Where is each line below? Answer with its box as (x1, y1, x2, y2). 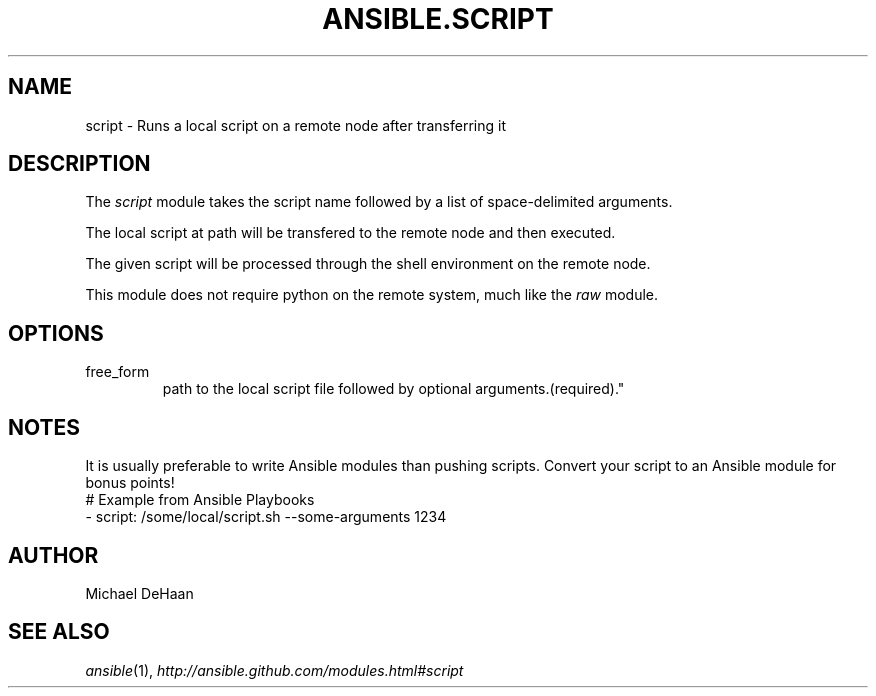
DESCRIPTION (8, 151, 151, 177)
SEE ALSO (8, 619, 110, 645)
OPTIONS (8, 320, 104, 346)
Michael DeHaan (85, 584, 194, 602)
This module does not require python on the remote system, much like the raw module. (85, 286, 659, 304)
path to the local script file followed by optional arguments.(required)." (162, 380, 625, 398)
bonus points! (85, 474, 175, 492)
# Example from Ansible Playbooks (85, 491, 315, 509)
